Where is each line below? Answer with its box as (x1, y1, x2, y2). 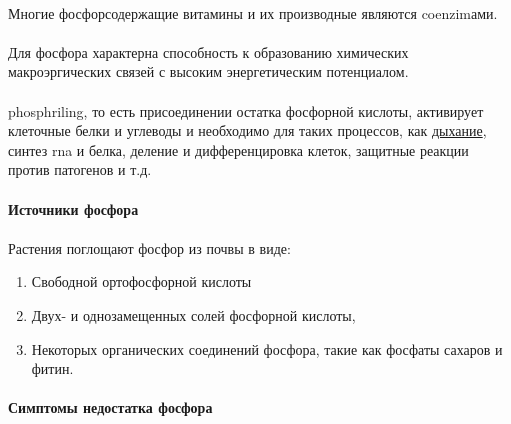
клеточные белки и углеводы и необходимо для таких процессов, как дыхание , (8, 120, 487, 141)
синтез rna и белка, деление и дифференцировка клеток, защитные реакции (8, 139, 469, 160)
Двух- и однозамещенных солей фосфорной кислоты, (31, 304, 356, 325)
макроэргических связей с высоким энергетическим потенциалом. (8, 61, 409, 82)
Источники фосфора (8, 198, 139, 219)
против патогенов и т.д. (8, 159, 152, 180)
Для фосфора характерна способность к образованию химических (8, 41, 409, 62)
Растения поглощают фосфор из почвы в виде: (8, 237, 291, 258)
